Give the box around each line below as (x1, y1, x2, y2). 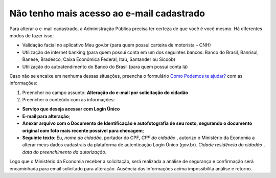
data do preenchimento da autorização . (22, 149, 107, 155)
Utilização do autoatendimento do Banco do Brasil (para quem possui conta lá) (22, 63, 188, 70)
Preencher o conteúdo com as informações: (22, 97, 115, 103)
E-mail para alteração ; (22, 113, 71, 119)
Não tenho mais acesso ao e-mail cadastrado (9, 8, 205, 19)
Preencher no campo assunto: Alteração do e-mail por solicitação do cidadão (22, 90, 189, 96)
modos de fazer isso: (9, 32, 54, 38)
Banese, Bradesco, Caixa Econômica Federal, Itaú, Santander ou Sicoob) (22, 56, 176, 62)
